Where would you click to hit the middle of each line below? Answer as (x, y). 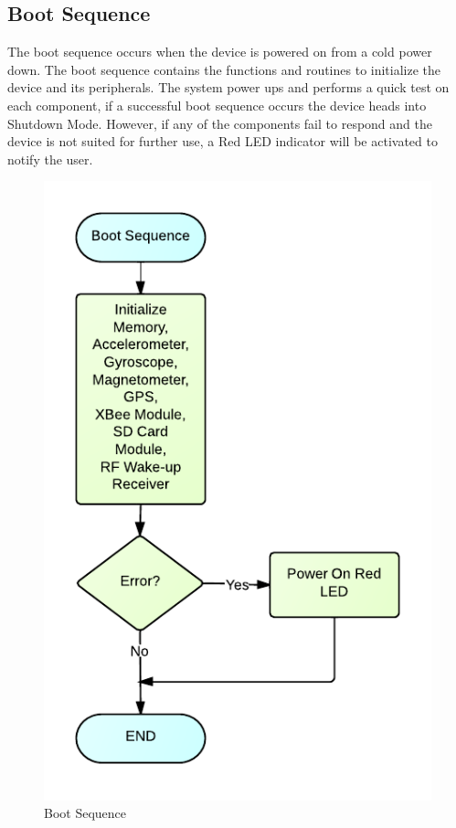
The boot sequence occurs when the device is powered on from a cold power (220, 52)
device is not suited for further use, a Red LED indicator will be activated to (223, 141)
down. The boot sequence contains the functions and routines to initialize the (224, 69)
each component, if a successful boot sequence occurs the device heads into (217, 105)
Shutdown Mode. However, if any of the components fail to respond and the (220, 123)
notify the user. (50, 159)
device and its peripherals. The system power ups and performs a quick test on (228, 87)
